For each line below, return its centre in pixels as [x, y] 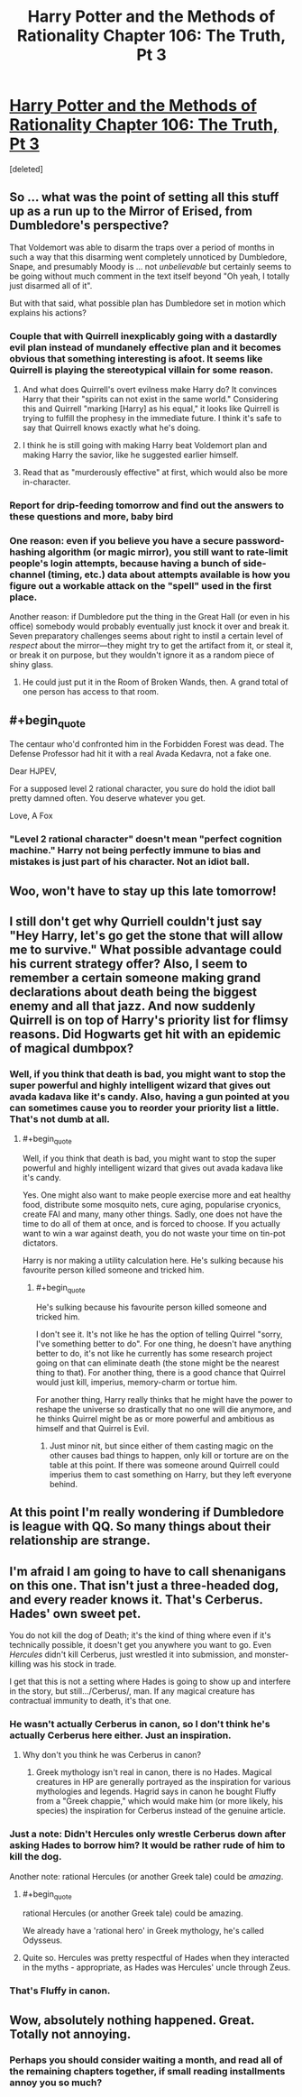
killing [20, 1664]
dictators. [40, 1243]
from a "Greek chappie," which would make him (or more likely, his [160, 1801]
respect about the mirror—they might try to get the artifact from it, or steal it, [151, 646]
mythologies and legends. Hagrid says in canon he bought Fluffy [156, 1791]
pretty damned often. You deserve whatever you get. [107, 798]
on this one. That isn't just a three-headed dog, [144, 1585]
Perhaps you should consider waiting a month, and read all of [146, 2060]
